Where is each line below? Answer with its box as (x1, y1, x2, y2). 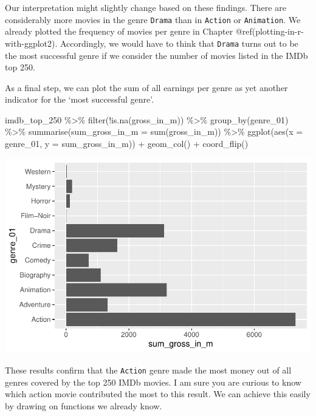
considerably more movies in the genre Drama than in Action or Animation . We (5, 13, 301, 26)
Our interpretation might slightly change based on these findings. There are (5, 1, 286, 13)
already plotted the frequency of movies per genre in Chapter (5, 25, 233, 38)
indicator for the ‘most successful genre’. (5, 93, 154, 106)
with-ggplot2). (5, 36, 58, 49)
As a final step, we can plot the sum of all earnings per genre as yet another (5, 81, 288, 94)
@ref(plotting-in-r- (235, 25, 304, 38)
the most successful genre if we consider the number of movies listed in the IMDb (5, 49, 308, 61)
